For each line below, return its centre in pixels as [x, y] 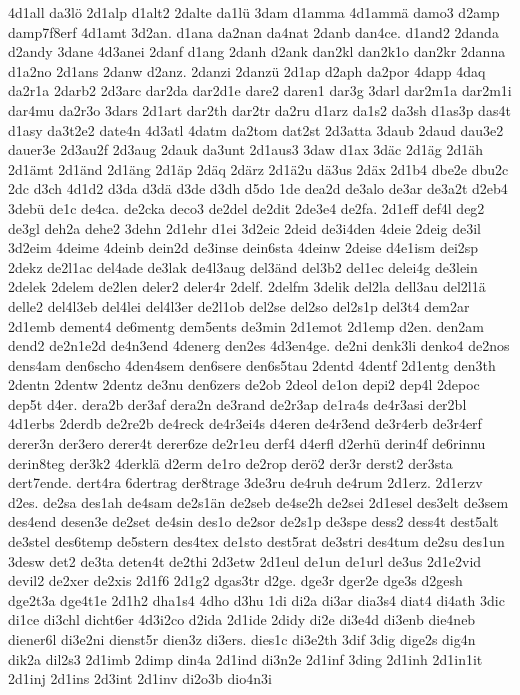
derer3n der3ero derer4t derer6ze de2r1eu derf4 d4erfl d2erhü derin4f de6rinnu [247, 443]
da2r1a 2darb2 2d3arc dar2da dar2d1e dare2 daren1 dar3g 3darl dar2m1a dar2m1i [260, 90]
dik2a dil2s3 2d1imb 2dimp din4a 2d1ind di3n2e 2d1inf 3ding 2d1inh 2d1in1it [245, 658]
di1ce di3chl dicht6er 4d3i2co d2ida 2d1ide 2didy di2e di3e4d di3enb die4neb [242, 619]
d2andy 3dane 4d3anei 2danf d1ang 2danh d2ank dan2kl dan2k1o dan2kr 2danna [257, 51]
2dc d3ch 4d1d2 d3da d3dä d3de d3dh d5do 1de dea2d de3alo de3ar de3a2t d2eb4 [258, 188]
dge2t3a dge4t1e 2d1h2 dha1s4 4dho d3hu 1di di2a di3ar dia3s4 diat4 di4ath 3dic [256, 599]
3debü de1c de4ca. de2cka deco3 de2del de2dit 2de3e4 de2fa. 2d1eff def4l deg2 [246, 207]
